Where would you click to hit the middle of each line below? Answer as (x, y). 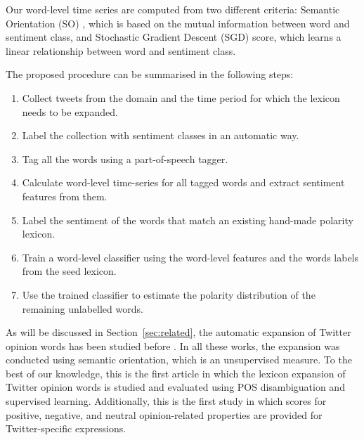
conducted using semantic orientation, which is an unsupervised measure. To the (179, 360)
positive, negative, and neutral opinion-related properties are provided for (164, 414)
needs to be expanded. (70, 111)
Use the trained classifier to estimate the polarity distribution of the (169, 294)
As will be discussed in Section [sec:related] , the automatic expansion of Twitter (178, 332)
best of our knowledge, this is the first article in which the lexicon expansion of (176, 373)
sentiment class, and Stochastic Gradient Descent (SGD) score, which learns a (174, 37)
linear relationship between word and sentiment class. (121, 50)
